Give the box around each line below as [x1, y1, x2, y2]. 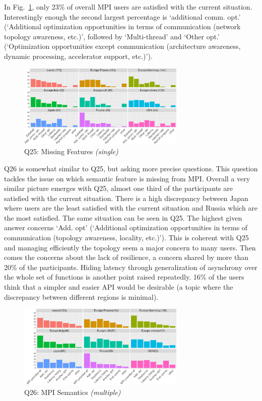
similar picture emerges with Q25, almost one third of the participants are [4, 183, 233, 193]
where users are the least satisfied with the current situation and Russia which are [4, 203, 258, 213]
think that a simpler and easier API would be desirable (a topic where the [4, 282, 233, 292]
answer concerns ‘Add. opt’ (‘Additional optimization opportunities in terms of [4, 222, 248, 233]
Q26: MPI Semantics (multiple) [24, 387, 121, 397]
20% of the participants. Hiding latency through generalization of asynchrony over [4, 261, 257, 272]
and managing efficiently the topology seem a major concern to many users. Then [4, 242, 256, 252]
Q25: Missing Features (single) [24, 146, 118, 157]
